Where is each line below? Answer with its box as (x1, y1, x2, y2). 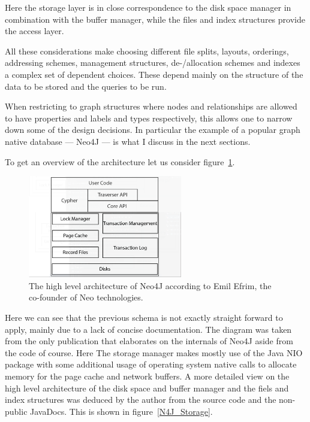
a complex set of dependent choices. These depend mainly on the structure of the (5, 68, 303, 80)
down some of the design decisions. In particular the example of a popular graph (5, 123, 300, 136)
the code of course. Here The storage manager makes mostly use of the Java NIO (5, 346, 303, 359)
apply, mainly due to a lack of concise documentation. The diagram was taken (5, 323, 292, 335)
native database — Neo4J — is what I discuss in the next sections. (5, 135, 251, 147)
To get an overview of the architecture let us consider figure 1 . (5, 155, 235, 168)
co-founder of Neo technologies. (29, 291, 143, 303)
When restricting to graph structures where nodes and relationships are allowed (5, 100, 297, 113)
